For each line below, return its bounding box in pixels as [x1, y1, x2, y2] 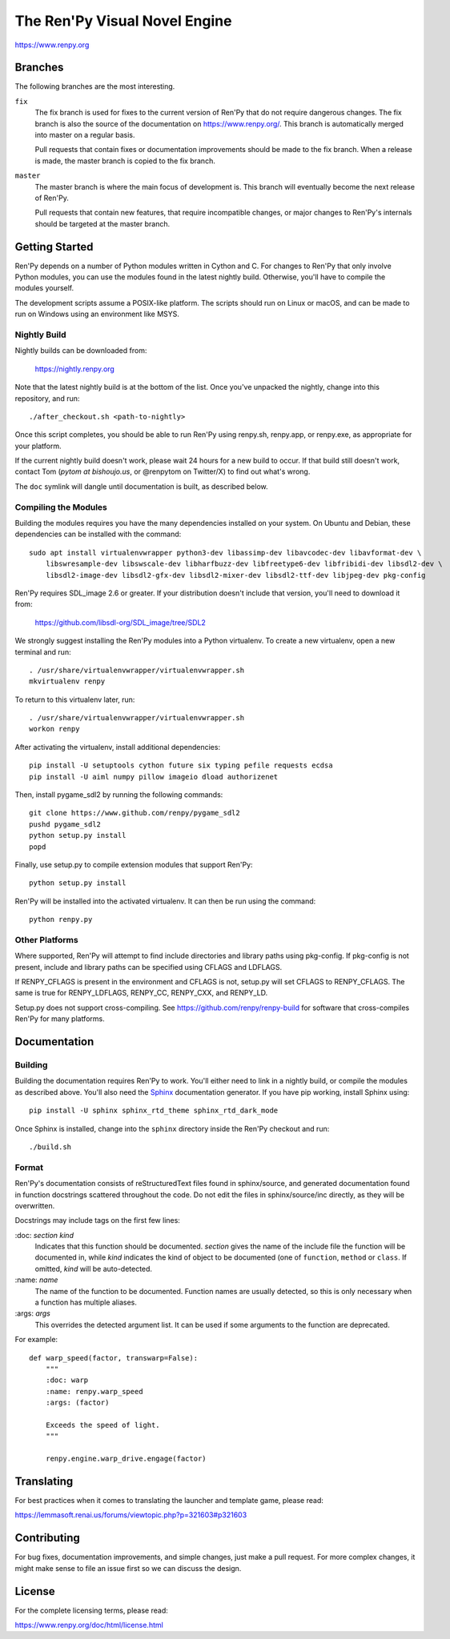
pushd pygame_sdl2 [29, 819, 102, 828]
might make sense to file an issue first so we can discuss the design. [14, 1563, 242, 1573]
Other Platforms [14, 934, 79, 945]
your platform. [14, 441, 62, 451]
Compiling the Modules [14, 501, 108, 512]
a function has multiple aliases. [34, 1297, 138, 1308]
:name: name [14, 1275, 58, 1284]
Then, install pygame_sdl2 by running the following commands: [14, 790, 223, 799]
